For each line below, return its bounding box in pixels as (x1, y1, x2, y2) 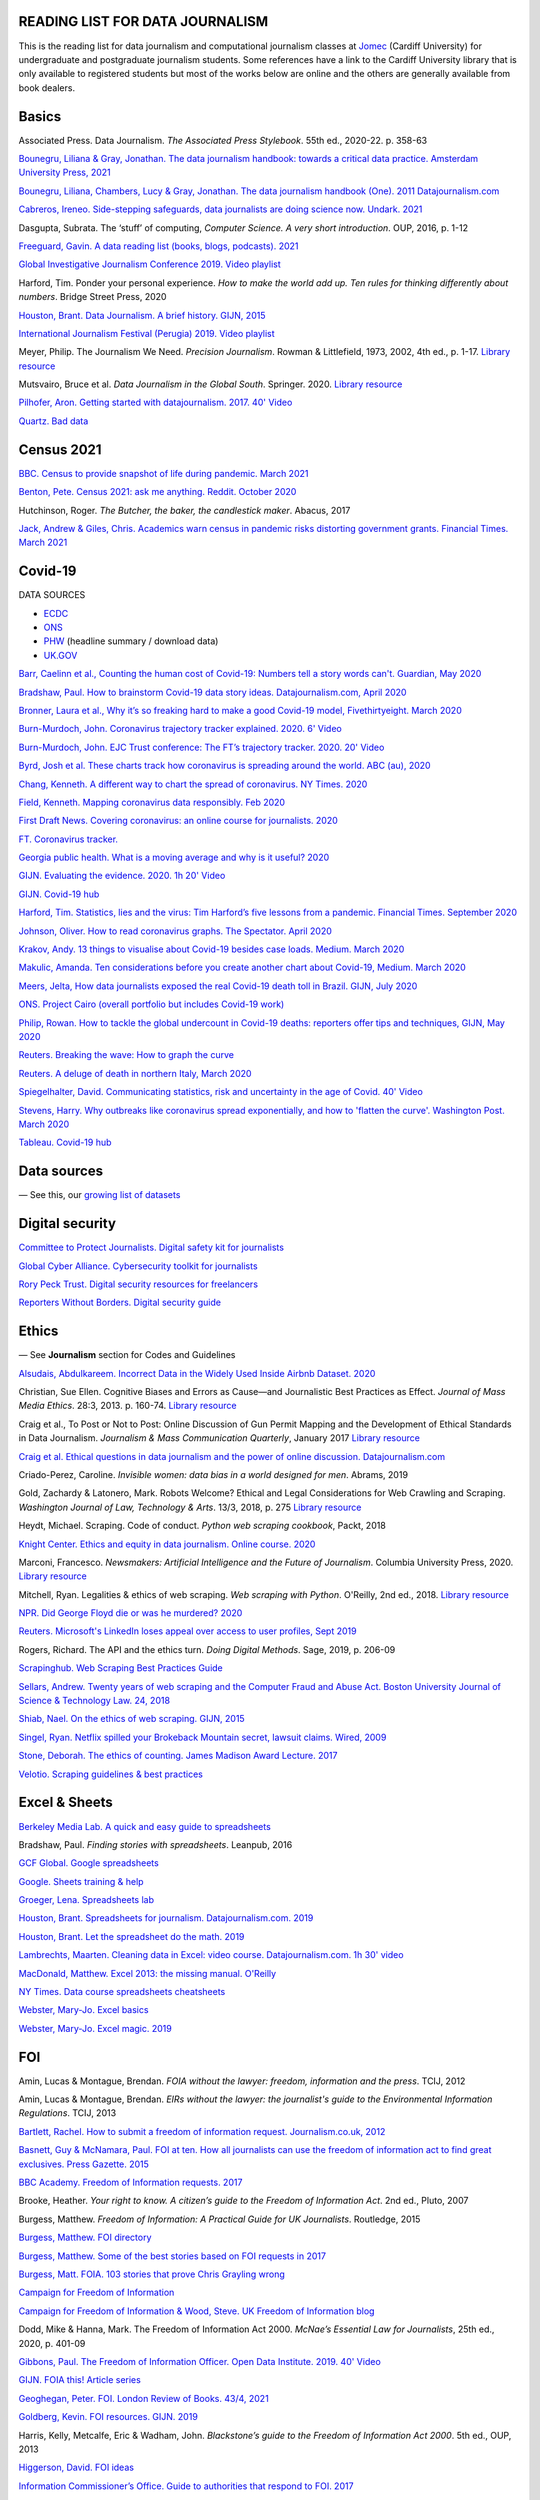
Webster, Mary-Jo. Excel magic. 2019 (18, 2022, 172, 2034)
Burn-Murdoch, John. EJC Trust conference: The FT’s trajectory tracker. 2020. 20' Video (18, 741, 385, 753)
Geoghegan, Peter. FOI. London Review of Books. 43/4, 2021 (18, 2392, 269, 2404)
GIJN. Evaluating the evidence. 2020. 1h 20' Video (18, 870, 226, 882)
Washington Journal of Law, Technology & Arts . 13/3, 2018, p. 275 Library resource (18, 1501, 362, 1513)
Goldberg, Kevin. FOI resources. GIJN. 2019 (18, 2411, 199, 2423)
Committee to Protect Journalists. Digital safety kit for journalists (18, 1241, 285, 1254)
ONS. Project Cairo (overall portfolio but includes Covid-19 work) (18, 998, 285, 1010)
